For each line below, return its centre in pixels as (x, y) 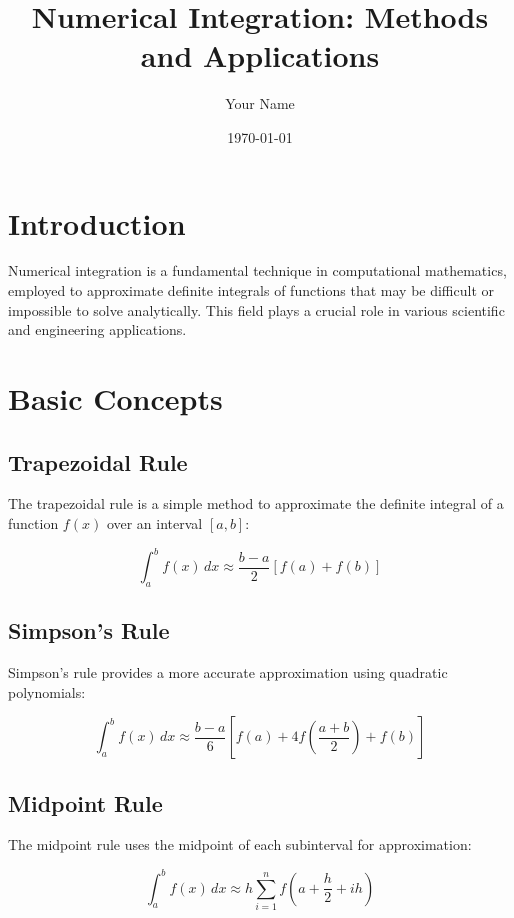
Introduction (97, 222)
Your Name (260, 103)
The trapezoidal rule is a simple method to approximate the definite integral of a (256, 503)
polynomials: (47, 691)
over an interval (154, 522)
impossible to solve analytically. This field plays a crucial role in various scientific (256, 309)
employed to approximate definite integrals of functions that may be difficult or (251, 290)
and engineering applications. (97, 329)
